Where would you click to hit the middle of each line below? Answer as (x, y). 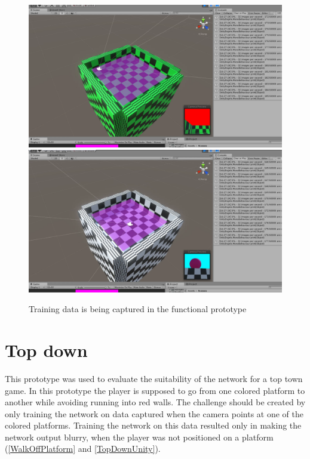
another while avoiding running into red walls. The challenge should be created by (155, 402)
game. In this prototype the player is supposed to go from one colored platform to (155, 390)
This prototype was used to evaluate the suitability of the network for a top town (154, 378)
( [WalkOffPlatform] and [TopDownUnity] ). (83, 449)
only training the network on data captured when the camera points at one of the (154, 413)
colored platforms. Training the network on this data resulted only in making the (153, 425)
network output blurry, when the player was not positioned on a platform (139, 437)
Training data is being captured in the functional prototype (138, 309)
